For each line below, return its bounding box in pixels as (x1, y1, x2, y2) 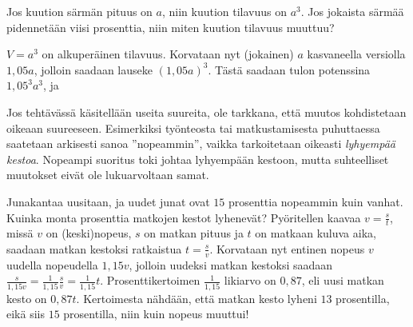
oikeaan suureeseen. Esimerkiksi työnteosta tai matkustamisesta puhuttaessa (6, 119, 380, 136)
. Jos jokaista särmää (300, 3, 404, 19)
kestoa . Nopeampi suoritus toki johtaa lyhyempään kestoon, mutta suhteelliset (6, 150, 389, 167)
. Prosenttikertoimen (100, 272, 201, 289)
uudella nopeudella (6, 256, 98, 273)
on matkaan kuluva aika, (255, 225, 376, 241)
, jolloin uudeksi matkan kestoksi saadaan (129, 256, 333, 273)
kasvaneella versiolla (307, 46, 406, 62)
